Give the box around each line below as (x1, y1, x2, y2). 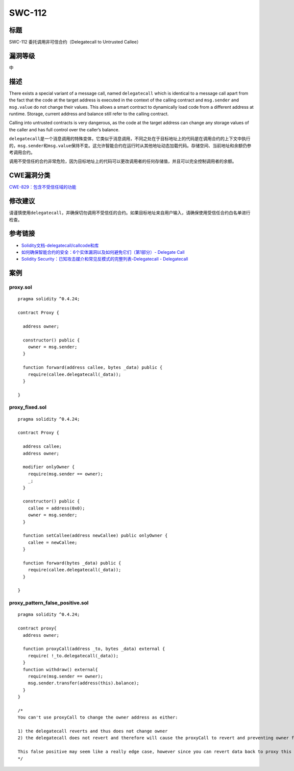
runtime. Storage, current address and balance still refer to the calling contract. (9, 111, 169, 117)
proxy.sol (9, 284, 32, 291)
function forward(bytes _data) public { (23, 560, 122, 566)
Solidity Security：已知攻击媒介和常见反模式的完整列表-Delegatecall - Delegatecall (21, 256, 188, 262)
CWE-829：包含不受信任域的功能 (9, 184, 76, 190)
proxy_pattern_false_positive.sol (9, 600, 89, 606)
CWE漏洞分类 (9, 171, 51, 180)
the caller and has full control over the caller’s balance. (9, 126, 120, 132)
